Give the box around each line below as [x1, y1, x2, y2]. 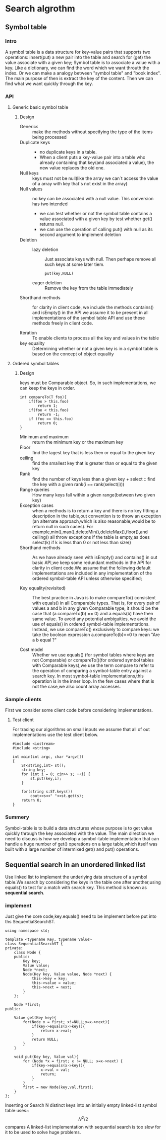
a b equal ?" [32, 637, 57, 643]
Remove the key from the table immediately [44, 285, 133, 291]
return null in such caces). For [32, 524, 94, 530]
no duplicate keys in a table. [39, 149, 97, 155]
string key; [21, 767, 46, 773]
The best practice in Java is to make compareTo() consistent [32, 595, 156, 601]
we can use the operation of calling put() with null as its [39, 227, 153, 233]
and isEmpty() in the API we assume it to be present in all [32, 310, 149, 316]
